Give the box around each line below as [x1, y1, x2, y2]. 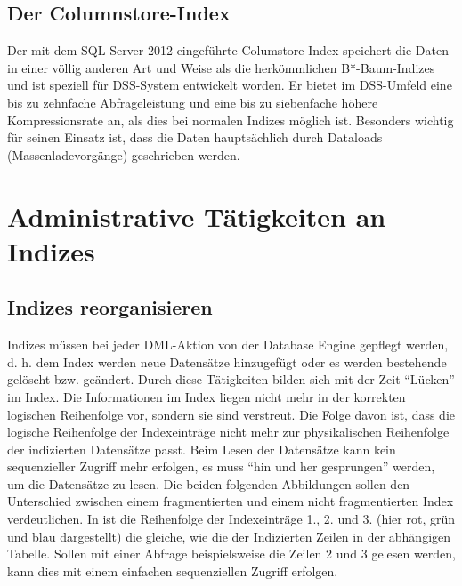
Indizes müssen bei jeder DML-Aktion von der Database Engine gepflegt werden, [7, 335, 449, 354]
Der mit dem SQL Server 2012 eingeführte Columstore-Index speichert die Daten [7, 41, 450, 60]
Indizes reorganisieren [7, 293, 213, 321]
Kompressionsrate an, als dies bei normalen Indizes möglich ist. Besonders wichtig [7, 110, 454, 129]
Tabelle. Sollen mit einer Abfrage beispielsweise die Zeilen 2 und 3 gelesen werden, [7, 544, 456, 563]
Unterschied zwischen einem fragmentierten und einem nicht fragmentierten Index [7, 492, 454, 510]
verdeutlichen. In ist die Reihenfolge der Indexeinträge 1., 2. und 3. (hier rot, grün [7, 510, 455, 528]
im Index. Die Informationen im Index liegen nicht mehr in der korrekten [7, 387, 406, 405]
